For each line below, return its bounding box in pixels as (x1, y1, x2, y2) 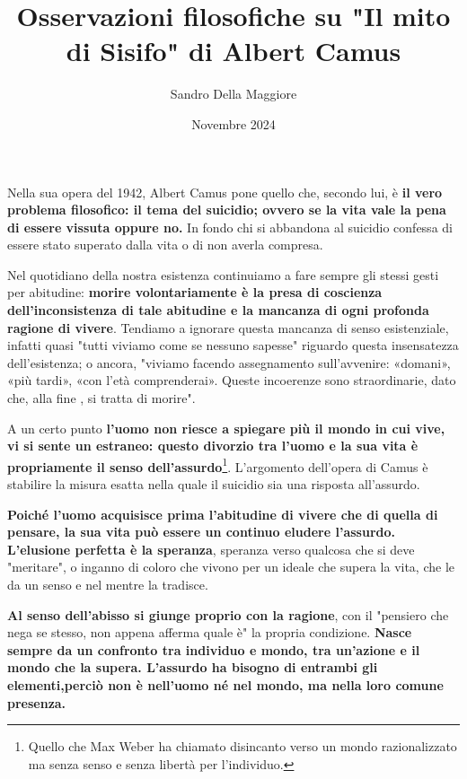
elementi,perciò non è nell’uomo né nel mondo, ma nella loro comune (7, 676, 444, 694)
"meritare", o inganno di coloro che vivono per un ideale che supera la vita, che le (7, 557, 455, 576)
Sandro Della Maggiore (170, 84, 297, 103)
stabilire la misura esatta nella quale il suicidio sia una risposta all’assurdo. (7, 475, 420, 494)
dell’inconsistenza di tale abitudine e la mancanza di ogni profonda (7, 301, 429, 319)
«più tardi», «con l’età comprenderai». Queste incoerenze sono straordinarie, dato (7, 371, 456, 389)
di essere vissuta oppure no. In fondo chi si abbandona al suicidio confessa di (7, 217, 453, 236)
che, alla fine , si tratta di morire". (7, 389, 196, 407)
